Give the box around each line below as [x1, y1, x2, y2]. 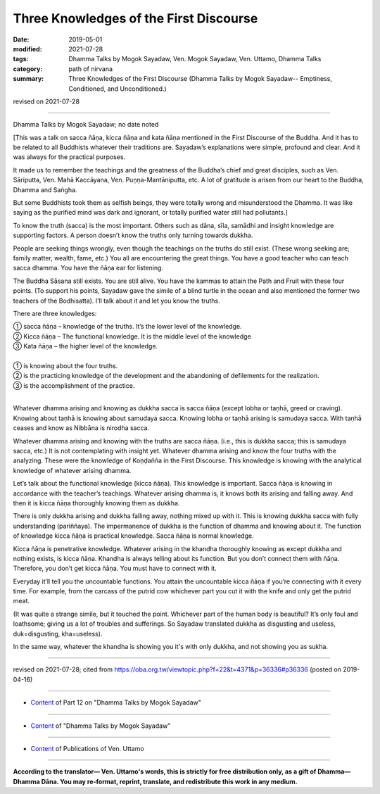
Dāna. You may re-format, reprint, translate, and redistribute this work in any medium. [41, 777, 298, 786]
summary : [13, 75, 44, 83]
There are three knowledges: [13, 309, 97, 317]
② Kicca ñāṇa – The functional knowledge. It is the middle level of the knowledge [13, 332, 251, 341]
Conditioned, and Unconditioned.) [68, 84, 167, 93]
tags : [13, 55, 29, 63]
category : [13, 64, 43, 73]
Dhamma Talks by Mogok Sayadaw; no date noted [13, 120, 159, 129]
